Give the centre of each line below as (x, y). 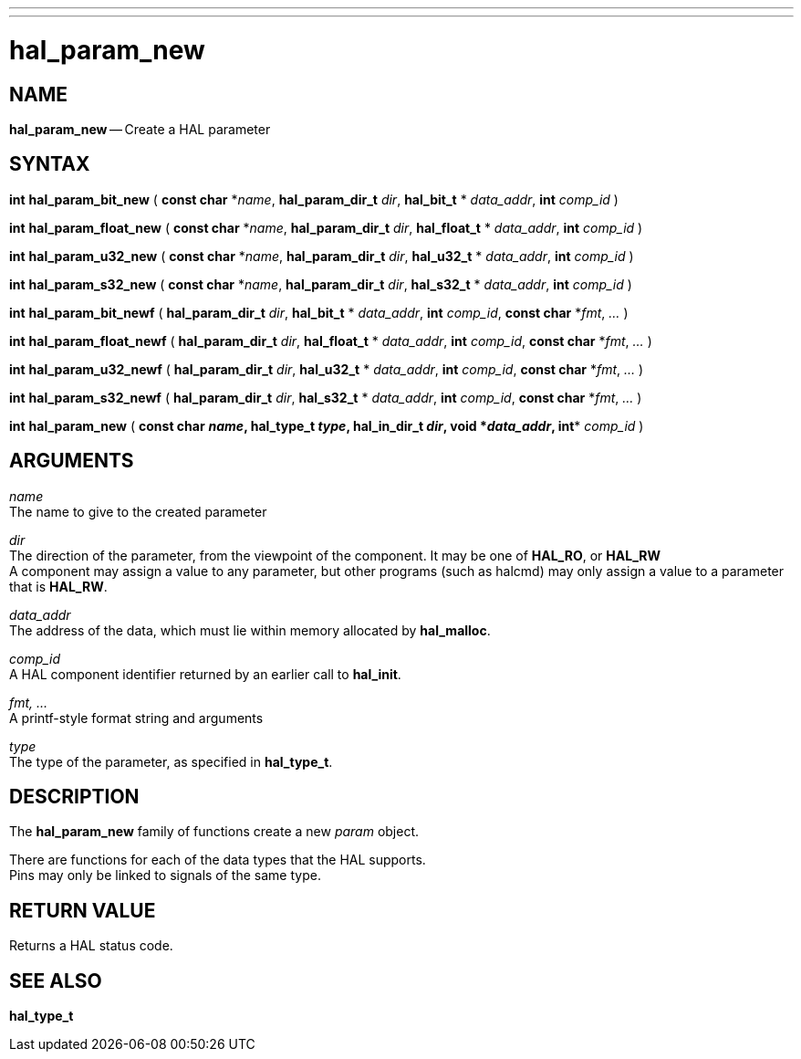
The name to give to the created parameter (138, 511)
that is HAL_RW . (58, 586)
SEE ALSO (56, 980)
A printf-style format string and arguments (136, 718)
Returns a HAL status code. (91, 946)
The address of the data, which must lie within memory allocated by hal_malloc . (250, 630)
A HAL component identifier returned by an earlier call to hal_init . (205, 674)
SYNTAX (50, 164)
